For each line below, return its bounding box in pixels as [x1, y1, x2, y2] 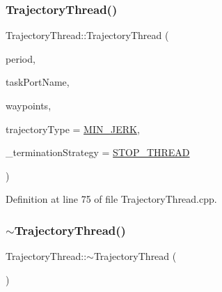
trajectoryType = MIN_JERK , [6, 121, 140, 136]
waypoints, [6, 98, 51, 112]
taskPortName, [6, 75, 70, 89]
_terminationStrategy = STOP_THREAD [6, 145, 190, 160]
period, [6, 51, 35, 66]
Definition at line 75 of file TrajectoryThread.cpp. [6, 192, 217, 206]
